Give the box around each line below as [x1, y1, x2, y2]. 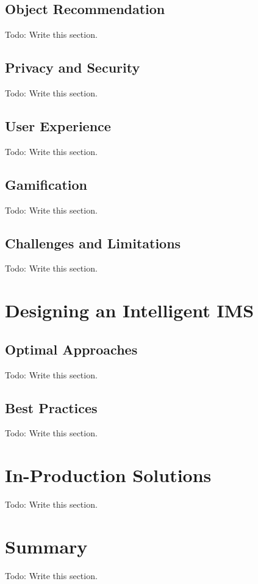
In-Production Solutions [5, 463, 212, 488]
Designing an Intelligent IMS [5, 298, 254, 323]
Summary [5, 533, 88, 558]
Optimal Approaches [5, 339, 138, 358]
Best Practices [5, 398, 98, 417]
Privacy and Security [5, 58, 140, 77]
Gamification [5, 175, 88, 193]
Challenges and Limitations [5, 233, 181, 252]
